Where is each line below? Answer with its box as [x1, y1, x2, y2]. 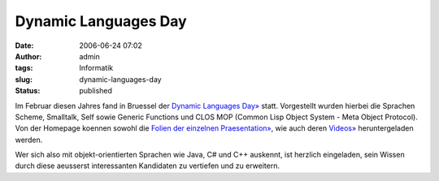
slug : [15, 74, 33, 84]
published [79, 86, 113, 96]
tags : [15, 63, 33, 73]
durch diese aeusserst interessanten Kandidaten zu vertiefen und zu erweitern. [15, 161, 280, 170]
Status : [15, 86, 41, 96]
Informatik [79, 63, 114, 73]
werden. [15, 135, 43, 144]
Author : [15, 51, 42, 61]
